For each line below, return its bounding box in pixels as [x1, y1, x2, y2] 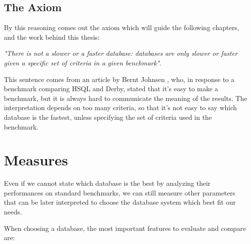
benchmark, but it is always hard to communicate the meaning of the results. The [4, 93, 248, 103]
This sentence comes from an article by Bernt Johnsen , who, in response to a [4, 74, 235, 84]
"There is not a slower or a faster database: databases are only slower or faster [4, 48, 238, 58]
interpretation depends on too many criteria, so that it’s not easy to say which [4, 102, 237, 113]
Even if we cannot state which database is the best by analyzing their [4, 178, 211, 188]
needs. [4, 207, 22, 217]
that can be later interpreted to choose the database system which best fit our [4, 197, 236, 207]
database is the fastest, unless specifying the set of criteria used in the [4, 112, 212, 122]
